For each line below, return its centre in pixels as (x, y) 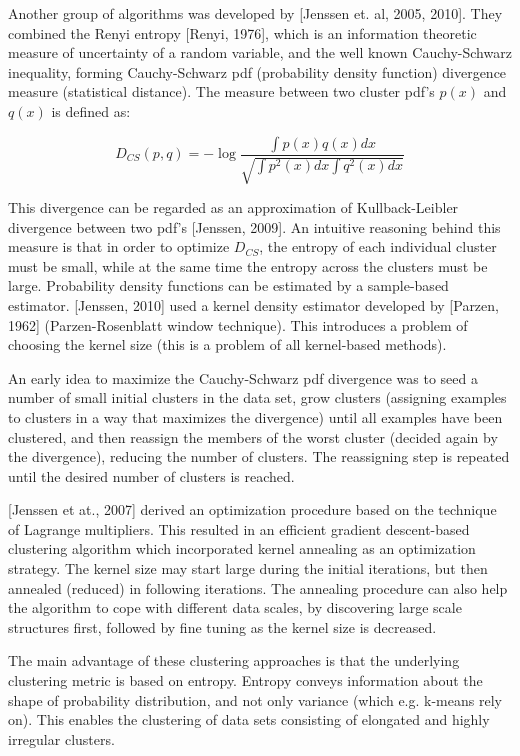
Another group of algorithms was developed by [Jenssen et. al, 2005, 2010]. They (255, 13)
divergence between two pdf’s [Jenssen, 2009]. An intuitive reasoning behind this (254, 226)
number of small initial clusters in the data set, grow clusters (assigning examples (257, 397)
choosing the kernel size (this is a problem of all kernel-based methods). (227, 344)
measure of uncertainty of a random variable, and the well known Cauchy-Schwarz (260, 52)
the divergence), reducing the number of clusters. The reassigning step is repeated (259, 456)
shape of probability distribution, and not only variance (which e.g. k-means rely (255, 699)
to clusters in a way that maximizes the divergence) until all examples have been (255, 416)
